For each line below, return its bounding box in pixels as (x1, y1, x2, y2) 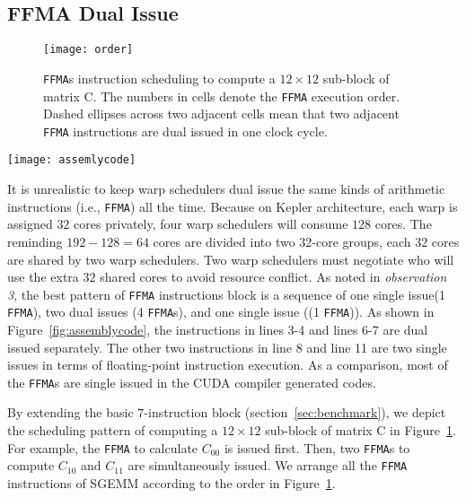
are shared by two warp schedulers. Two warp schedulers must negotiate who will (7, 249, 454, 268)
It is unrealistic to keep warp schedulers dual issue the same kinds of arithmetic (7, 179, 445, 198)
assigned (7, 214, 53, 233)
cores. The (374, 214, 432, 233)
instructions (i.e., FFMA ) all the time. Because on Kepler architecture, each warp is (7, 197, 458, 215)
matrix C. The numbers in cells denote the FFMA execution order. (43, 86, 400, 105)
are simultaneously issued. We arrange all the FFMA (127, 456, 408, 475)
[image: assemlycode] (7, 153, 136, 167)
